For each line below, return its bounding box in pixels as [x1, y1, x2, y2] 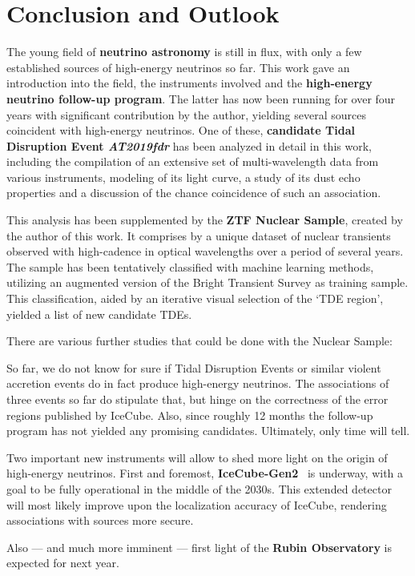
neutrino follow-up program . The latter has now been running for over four [6, 90, 396, 107]
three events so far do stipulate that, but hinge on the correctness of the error [6, 391, 389, 407]
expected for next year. [6, 554, 119, 571]
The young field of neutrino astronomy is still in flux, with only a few [6, 43, 362, 60]
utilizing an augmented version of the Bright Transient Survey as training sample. [6, 274, 409, 291]
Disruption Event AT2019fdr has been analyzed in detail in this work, [6, 137, 372, 154]
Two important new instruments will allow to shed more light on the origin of [6, 449, 388, 465]
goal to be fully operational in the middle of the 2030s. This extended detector [6, 480, 392, 497]
